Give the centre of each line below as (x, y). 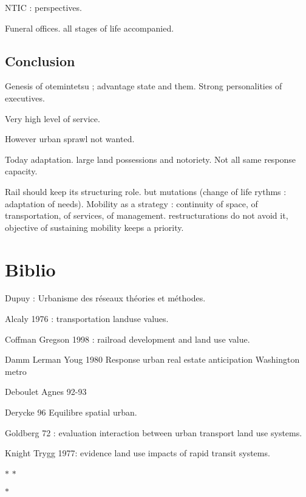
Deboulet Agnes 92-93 (46, 392)
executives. (25, 98)
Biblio (30, 269)
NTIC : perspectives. (43, 7)
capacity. (21, 171)
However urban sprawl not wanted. (70, 139)
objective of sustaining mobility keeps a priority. (94, 227)
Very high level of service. (53, 118)
